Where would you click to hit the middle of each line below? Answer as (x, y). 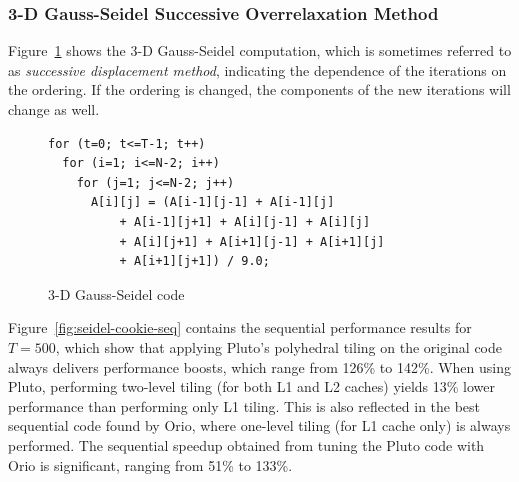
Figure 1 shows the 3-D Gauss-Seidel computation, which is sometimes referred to (260, 50)
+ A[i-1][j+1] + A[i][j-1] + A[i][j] (245, 221)
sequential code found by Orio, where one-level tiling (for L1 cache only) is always (259, 425)
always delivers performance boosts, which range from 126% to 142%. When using (260, 366)
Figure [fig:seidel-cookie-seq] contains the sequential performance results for (240, 327)
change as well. (54, 109)
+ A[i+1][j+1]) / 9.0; (194, 261)
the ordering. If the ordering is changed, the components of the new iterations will (259, 89)
